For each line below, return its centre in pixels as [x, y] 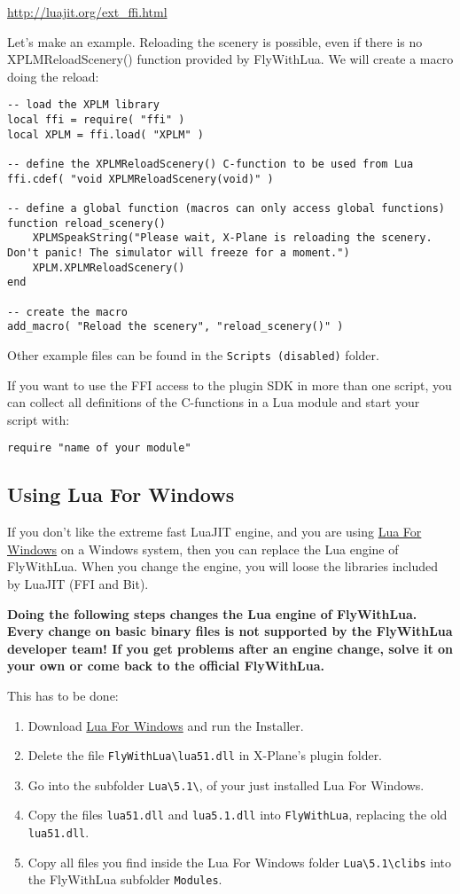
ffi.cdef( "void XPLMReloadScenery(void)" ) [140, 179]
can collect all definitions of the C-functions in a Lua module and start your [214, 402]
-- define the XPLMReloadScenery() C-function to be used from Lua [211, 164]
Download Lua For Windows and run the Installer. [166, 725]
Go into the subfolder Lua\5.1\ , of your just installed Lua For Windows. [226, 784]
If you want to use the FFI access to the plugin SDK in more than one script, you [230, 384]
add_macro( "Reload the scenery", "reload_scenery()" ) [175, 327]
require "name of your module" [99, 448]
